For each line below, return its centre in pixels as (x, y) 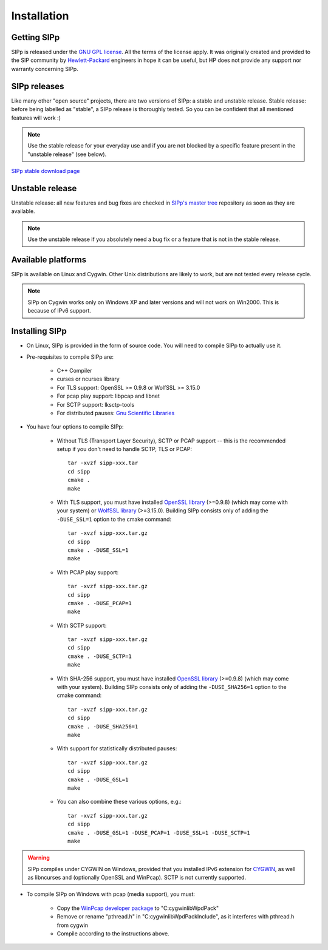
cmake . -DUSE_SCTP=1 (100, 656)
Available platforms (49, 260)
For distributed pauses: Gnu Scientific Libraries (116, 413)
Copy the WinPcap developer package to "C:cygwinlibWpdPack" (138, 908)
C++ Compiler (74, 370)
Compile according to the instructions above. (113, 934)
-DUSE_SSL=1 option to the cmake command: (114, 519)
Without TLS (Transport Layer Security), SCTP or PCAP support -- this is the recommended (171, 441)
